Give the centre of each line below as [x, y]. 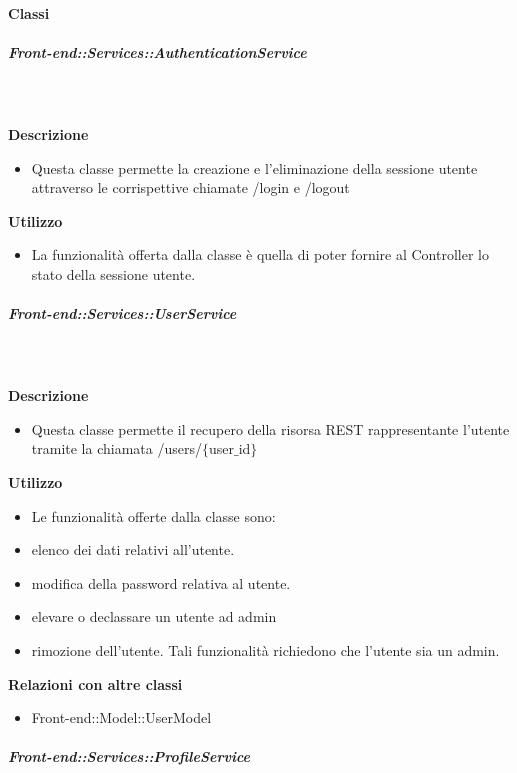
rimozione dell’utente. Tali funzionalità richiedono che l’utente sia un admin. [265, 650]
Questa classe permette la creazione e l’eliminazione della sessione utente [254, 167]
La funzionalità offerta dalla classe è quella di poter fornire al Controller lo [260, 254]
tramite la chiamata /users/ [116, 448]
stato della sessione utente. [113, 273]
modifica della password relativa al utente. [161, 582]
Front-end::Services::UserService [122, 313]
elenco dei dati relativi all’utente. [133, 549]
